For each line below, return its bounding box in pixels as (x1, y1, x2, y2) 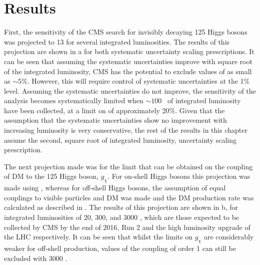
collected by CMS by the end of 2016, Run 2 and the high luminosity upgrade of (4, 221, 250, 232)
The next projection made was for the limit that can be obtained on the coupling (4, 161, 253, 171)
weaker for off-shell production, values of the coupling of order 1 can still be (4, 243, 236, 253)
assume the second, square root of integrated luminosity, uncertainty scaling (4, 134, 236, 145)
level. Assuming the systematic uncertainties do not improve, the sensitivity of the (4, 85, 256, 96)
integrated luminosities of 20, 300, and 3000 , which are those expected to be (4, 212, 239, 222)
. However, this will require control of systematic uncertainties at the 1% (27, 76, 250, 86)
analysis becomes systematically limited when (4, 95, 143, 106)
